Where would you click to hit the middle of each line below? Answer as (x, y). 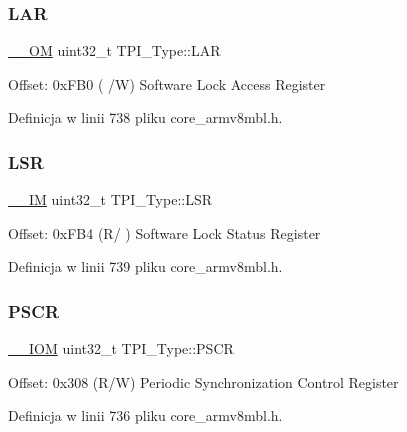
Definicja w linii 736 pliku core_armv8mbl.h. (145, 415)
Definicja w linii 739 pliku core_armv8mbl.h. (145, 266)
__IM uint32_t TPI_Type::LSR (110, 199)
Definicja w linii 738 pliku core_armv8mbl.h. (145, 117)
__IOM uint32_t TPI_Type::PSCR (121, 348)
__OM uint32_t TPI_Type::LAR (114, 50)
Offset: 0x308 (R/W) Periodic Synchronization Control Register (203, 381)
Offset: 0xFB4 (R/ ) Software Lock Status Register (164, 232)
